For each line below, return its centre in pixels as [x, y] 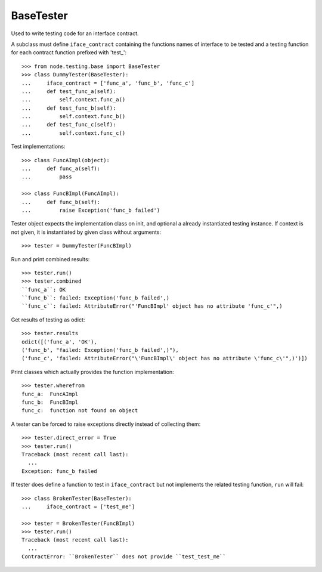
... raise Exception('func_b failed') [91, 210]
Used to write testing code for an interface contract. [75, 33]
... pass [47, 177]
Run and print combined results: [50, 259]
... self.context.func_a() [74, 100]
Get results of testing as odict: [48, 320]
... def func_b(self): [61, 202]
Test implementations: [38, 147]
